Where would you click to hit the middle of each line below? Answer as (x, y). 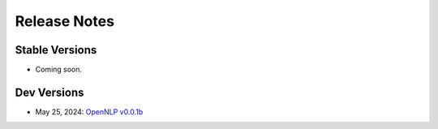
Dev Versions (49, 92)
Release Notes (65, 21)
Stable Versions (56, 50)
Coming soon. (59, 70)
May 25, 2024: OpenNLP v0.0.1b (89, 112)
